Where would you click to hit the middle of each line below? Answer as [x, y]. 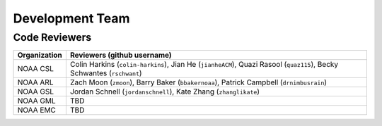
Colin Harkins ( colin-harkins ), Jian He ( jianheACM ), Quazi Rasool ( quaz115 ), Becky [204, 65]
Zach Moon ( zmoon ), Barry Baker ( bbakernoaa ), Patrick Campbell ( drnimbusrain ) [198, 82]
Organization [40, 55]
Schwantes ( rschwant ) [106, 73]
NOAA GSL [36, 92]
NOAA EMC [37, 111]
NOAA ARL [35, 82]
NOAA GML [36, 101]
